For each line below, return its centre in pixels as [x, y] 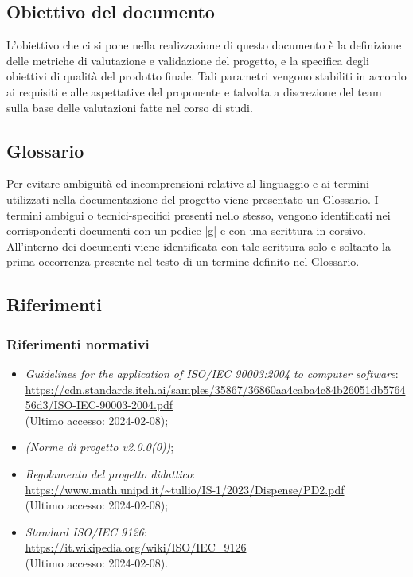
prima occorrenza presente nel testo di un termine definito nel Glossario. [183, 261]
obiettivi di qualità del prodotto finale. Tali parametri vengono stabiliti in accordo [206, 76]
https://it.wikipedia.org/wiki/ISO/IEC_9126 [136, 547]
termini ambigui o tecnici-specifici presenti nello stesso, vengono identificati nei [199, 214]
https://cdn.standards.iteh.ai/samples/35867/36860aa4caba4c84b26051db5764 [215, 389]
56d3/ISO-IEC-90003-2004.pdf [99, 405]
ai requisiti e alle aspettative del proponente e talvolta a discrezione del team [194, 91]
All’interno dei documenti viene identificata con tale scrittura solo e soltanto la [199, 246]
